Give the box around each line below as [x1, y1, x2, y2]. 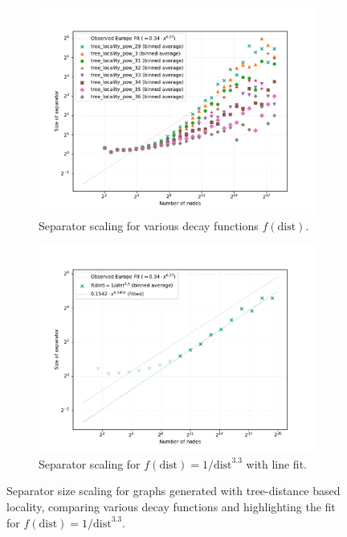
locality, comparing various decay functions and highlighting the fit [6, 498, 336, 514]
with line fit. [246, 455, 307, 472]
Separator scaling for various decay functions [39, 217, 259, 233]
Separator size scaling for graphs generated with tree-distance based [6, 482, 341, 499]
